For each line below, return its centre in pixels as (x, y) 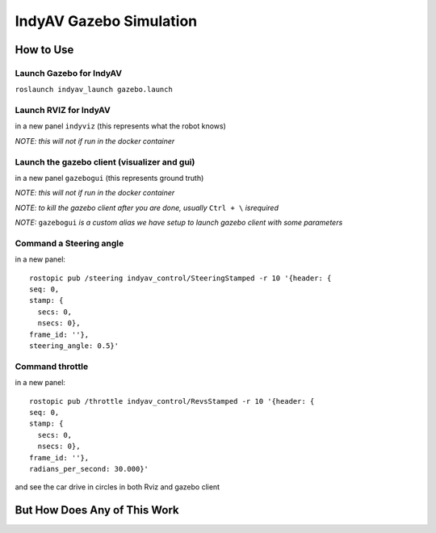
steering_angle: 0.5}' (74, 346)
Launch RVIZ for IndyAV (63, 111)
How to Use (44, 50)
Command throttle (52, 366)
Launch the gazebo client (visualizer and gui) (105, 162)
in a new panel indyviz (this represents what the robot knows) (120, 126)
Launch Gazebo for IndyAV (69, 73)
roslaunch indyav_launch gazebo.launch (94, 90)
